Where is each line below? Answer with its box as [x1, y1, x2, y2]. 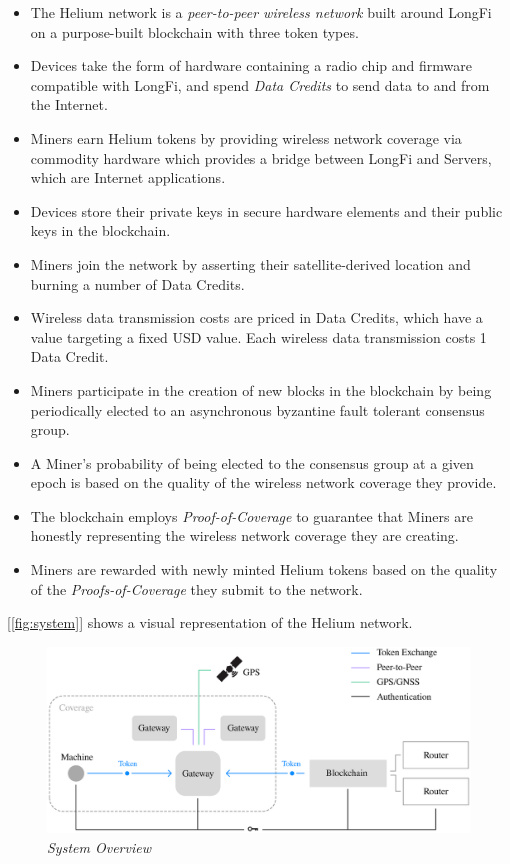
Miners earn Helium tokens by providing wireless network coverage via [30, 127, 462, 148]
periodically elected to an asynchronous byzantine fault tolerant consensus [30, 399, 485, 420]
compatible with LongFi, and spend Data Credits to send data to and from [30, 74, 490, 95]
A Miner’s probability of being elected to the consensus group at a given [30, 452, 474, 473]
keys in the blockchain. [30, 220, 171, 241]
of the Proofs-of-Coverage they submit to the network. [30, 578, 363, 599]
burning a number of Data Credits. [30, 273, 245, 294]
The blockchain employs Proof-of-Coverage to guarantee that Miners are [30, 505, 473, 526]
